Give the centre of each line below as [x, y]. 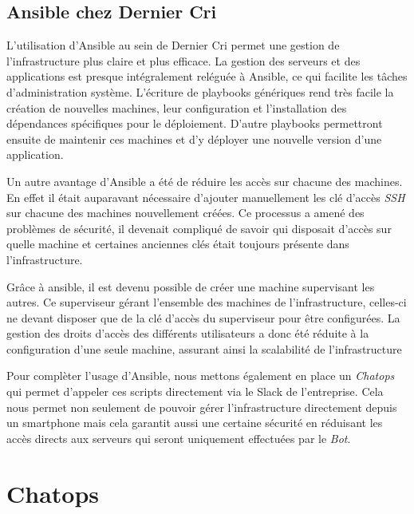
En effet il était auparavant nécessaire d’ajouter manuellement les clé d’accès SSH [206, 197]
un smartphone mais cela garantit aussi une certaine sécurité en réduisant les [195, 423]
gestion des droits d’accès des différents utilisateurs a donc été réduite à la [188, 333]
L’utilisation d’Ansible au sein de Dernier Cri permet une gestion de [173, 45]
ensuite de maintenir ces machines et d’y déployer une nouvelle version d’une [194, 138]
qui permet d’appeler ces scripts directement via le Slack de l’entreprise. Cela [195, 391]
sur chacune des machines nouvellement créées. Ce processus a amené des [185, 213]
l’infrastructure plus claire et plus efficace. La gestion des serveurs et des [183, 60]
